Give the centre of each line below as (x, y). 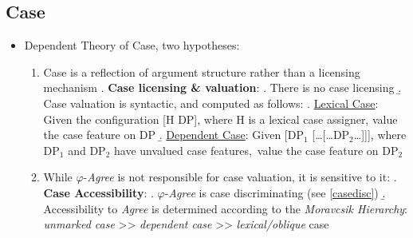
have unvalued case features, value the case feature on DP (256, 150)
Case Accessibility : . (98, 192)
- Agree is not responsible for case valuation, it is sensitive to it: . (240, 177)
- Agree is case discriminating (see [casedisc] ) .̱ (275, 192)
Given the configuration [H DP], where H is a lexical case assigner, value (220, 119)
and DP (87, 150)
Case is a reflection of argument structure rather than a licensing (202, 71)
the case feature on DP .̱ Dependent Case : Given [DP (173, 135)
